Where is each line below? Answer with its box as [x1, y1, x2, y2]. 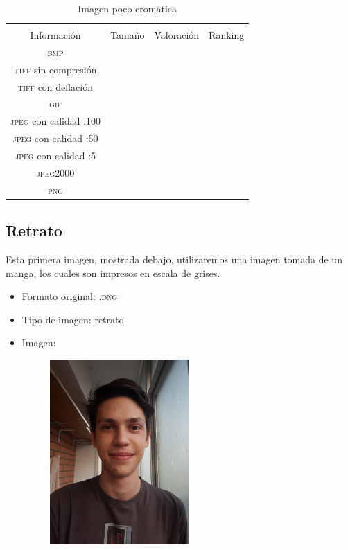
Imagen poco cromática [78, 1, 177, 15]
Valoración [154, 28, 200, 42]
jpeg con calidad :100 [10, 114, 101, 128]
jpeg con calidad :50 [12, 131, 98, 145]
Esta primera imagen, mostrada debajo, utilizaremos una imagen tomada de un [6, 251, 342, 266]
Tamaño [110, 28, 145, 42]
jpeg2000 [36, 165, 75, 179]
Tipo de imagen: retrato [21, 312, 124, 326]
